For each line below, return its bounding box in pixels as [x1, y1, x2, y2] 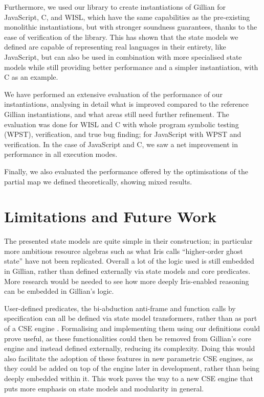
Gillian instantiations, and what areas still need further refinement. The [4, 108, 229, 119]
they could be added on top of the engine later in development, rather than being [4, 363, 260, 373]
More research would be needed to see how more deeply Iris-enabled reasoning [4, 275, 249, 286]
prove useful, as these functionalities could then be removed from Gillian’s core [4, 333, 251, 343]
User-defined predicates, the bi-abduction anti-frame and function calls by [4, 302, 236, 313]
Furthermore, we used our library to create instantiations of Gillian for [4, 2, 226, 12]
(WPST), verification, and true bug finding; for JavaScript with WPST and [4, 129, 241, 139]
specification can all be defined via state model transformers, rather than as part [4, 313, 257, 323]
